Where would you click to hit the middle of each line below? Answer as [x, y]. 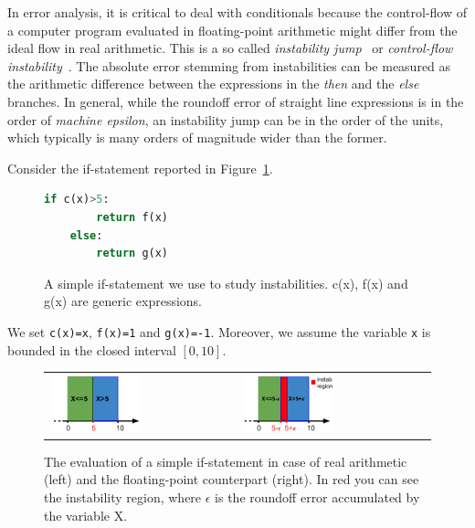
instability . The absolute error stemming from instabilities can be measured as [229, 65]
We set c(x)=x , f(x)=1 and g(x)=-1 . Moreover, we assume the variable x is [219, 331]
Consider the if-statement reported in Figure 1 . [140, 168]
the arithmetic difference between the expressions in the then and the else [213, 84]
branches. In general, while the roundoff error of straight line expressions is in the [236, 101]
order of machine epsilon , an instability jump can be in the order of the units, [226, 119]
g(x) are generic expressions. [123, 301]
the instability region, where [123, 496]
